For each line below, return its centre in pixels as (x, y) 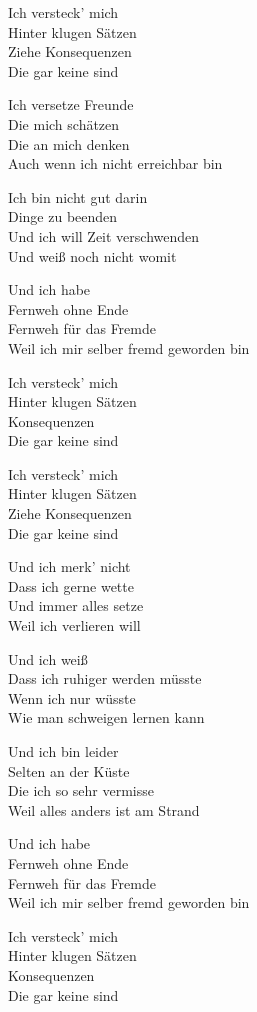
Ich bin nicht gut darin (78, 196)
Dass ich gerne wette (71, 585)
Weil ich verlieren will (74, 625)
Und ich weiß (48, 658)
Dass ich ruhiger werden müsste (105, 678)
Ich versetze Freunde (71, 104)
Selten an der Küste (69, 770)
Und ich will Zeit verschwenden (104, 235)
